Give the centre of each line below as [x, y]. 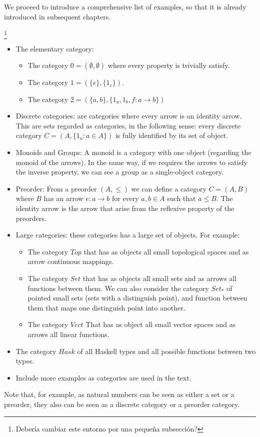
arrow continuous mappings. [71, 261]
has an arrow [63, 198]
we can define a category [169, 188]
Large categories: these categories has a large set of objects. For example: [128, 235]
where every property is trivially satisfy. [169, 65]
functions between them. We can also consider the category [118, 288]
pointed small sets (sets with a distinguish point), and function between [137, 298]
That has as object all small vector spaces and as [161, 324]
